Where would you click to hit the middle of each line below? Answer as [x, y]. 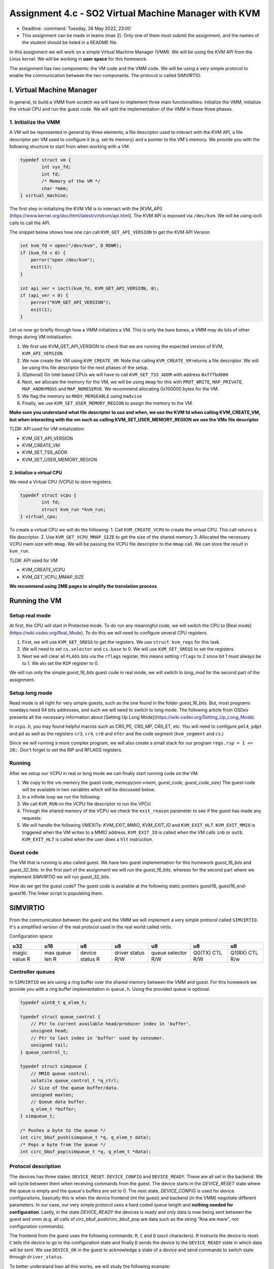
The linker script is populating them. [66, 893]
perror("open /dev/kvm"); [63, 260]
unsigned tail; [49, 1045]
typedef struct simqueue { [54, 1066]
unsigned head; [49, 1031]
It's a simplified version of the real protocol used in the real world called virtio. [91, 927]
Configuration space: [31, 936]
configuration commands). [37, 1226]
